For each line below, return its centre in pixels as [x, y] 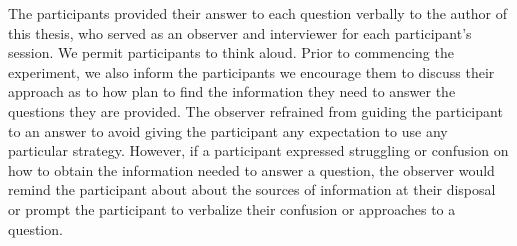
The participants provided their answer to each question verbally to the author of [258, 13]
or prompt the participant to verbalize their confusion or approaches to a [232, 208]
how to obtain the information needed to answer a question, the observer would [251, 169]
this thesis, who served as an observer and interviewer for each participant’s [240, 32]
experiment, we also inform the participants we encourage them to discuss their [251, 71]
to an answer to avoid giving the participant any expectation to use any [228, 130]
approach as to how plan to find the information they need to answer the [232, 91]
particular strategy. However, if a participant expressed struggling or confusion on [258, 150]
